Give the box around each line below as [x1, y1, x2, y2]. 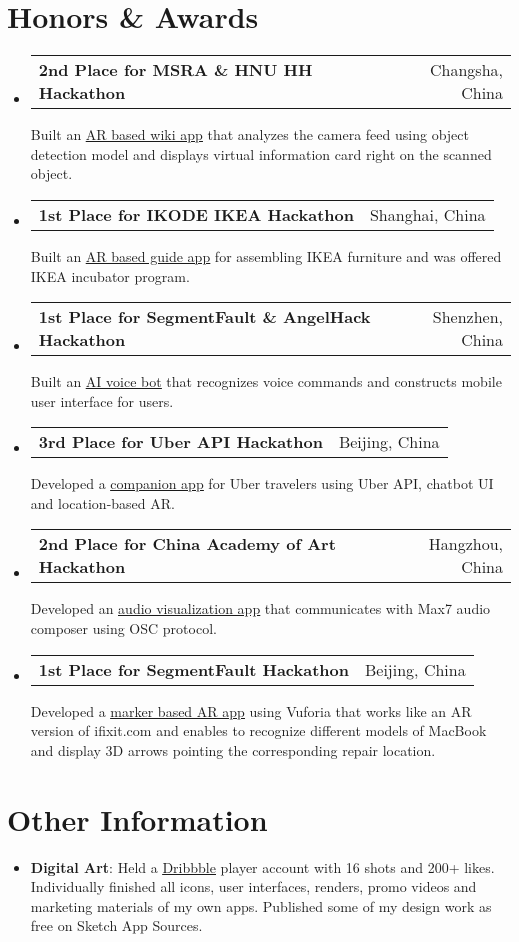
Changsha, [430, 58, 503, 82]
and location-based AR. [30, 492, 175, 513]
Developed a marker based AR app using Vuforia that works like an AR [30, 700, 472, 721]
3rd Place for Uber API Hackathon [38, 430, 323, 454]
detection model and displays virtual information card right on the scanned [30, 143, 492, 164]
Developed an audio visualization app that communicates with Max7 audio [30, 598, 491, 619]
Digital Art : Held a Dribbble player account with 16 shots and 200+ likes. [30, 856, 495, 877]
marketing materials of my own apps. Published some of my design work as [30, 895, 492, 916]
